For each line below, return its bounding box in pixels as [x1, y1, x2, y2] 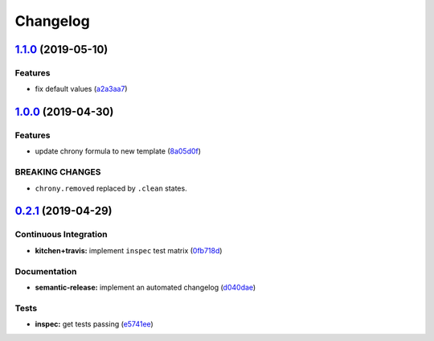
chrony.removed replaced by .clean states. [35, 183, 188, 193]
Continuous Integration [14, 229, 108, 240]
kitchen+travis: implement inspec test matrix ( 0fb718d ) [35, 245, 223, 255]
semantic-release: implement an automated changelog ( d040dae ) [35, 282, 256, 292]
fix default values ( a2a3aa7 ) [35, 84, 128, 94]
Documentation [14, 265, 77, 277]
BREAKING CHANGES [14, 166, 101, 178]
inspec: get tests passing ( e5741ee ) [35, 319, 154, 329]
